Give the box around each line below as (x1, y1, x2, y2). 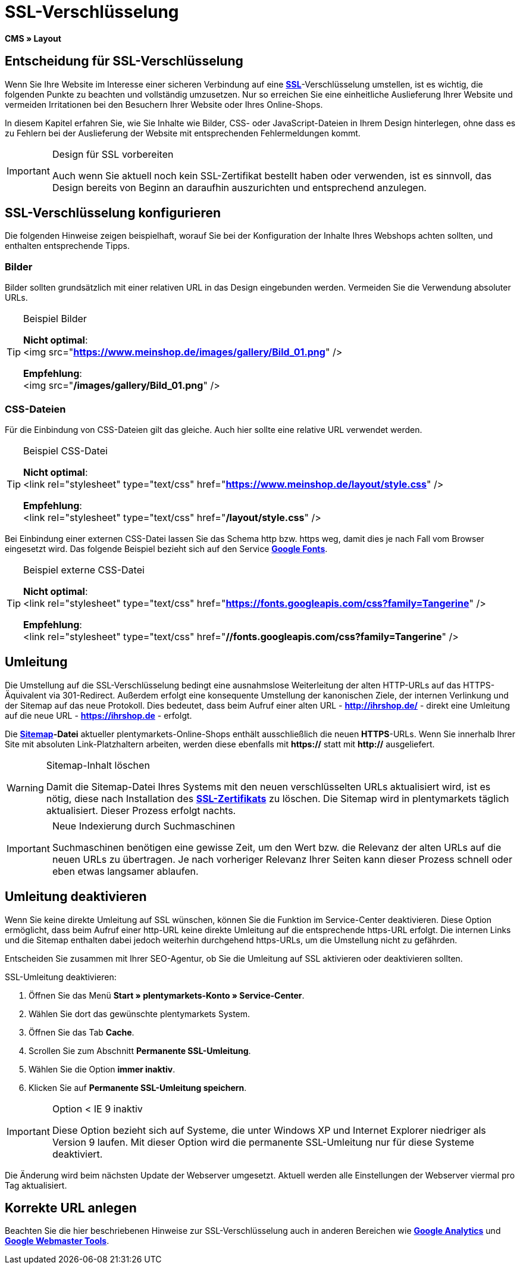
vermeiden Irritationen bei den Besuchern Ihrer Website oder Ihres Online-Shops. (5, 99, 323, 110)
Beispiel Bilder (23, 313, 87, 325)
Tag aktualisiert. (5, 1180, 67, 1190)
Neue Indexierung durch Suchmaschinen (52, 819, 235, 832)
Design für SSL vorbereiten (52, 148, 174, 160)
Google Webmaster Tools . (5, 1236, 109, 1246)
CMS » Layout (5, 33, 61, 43)
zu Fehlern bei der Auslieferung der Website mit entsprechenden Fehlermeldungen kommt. (5, 127, 361, 138)
